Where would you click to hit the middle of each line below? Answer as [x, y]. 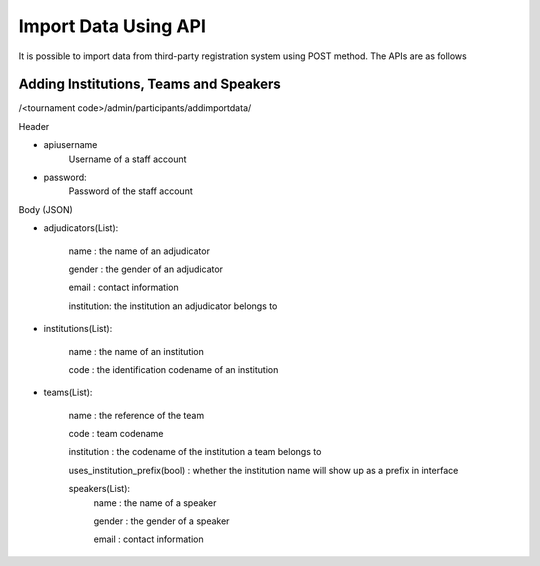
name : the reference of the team [136, 415]
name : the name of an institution [136, 351]
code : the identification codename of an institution [173, 369]
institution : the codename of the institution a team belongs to [195, 452]
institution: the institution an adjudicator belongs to [173, 306]
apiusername [70, 145]
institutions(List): [78, 329]
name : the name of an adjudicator [139, 251]
